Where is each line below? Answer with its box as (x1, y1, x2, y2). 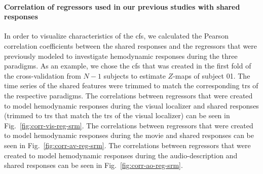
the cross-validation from (4, 70, 81, 81)
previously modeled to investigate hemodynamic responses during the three (4, 50, 238, 61)
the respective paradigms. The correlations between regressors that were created (4, 90, 253, 100)
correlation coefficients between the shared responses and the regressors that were (4, 40, 257, 51)
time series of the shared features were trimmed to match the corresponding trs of (4, 80, 258, 91)
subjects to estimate (103, 70, 166, 81)
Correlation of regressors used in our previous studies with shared (4, 1, 240, 12)
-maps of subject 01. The (173, 70, 250, 81)
